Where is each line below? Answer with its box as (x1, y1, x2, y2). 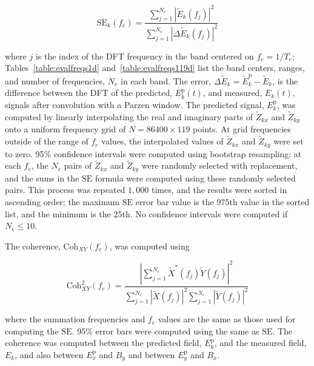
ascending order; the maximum (5, 195, 120, 208)
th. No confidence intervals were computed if (122, 207, 288, 220)
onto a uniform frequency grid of (5, 123, 126, 135)
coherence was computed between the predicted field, (5, 336, 202, 349)
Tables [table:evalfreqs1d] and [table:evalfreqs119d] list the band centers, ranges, (5, 61, 305, 74)
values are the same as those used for (158, 313, 296, 325)
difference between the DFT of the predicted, (5, 86, 173, 99)
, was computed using (109, 239, 190, 252)
